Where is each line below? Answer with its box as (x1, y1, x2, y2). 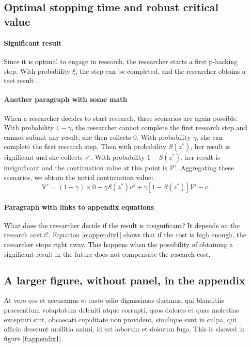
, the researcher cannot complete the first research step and (71, 122, 248, 132)
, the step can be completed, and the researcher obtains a (75, 66, 246, 76)
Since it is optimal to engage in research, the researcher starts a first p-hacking (4, 56, 238, 66)
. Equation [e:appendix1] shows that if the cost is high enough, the (48, 230, 246, 240)
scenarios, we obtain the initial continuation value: (4, 172, 154, 182)
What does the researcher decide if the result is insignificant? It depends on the (4, 220, 240, 230)
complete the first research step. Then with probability (4, 141, 167, 151)
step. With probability (4, 66, 70, 76)
